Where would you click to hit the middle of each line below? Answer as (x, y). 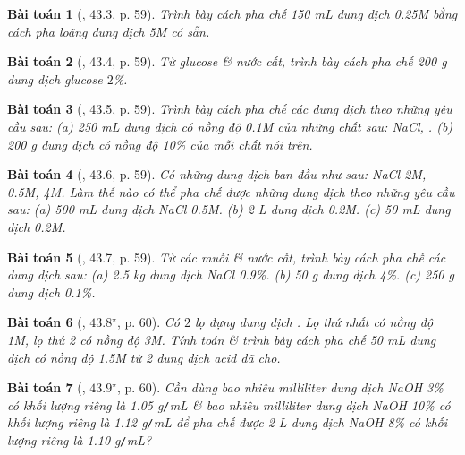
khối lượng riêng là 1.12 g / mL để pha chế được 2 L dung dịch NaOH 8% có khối (227, 422)
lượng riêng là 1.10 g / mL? (80, 440)
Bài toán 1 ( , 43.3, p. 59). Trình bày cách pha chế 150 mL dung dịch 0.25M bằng (232, 13)
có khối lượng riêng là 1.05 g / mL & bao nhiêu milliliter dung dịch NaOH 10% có (229, 404)
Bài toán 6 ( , (46, 322)
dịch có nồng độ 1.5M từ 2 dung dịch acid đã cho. (144, 357)
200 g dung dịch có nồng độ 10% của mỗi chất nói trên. (160, 144)
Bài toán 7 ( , (46, 387)
